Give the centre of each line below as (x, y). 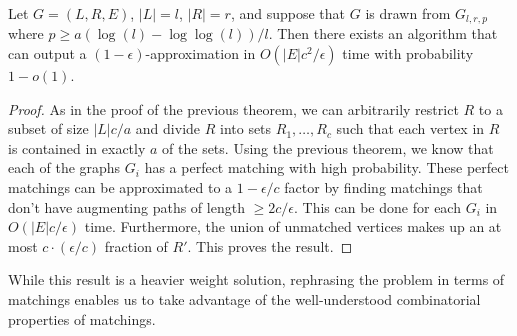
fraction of (136, 245)
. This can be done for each (377, 206)
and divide (168, 128)
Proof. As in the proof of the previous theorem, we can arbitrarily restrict (233, 108)
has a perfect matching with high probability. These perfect (326, 167)
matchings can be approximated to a (120, 187)
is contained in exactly (77, 147)
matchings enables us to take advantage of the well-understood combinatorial (244, 298)
